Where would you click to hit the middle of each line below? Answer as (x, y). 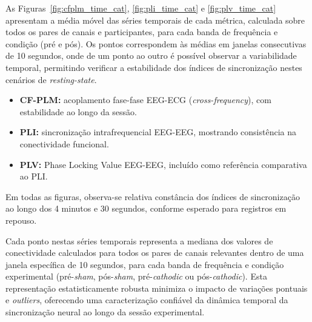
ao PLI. (34, 176)
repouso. (21, 220)
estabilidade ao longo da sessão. (78, 111)
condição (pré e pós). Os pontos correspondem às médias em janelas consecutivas (156, 43)
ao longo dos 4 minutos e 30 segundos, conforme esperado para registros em (146, 208)
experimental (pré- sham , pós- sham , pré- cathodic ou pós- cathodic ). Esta (136, 276)
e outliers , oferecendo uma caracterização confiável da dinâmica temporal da (147, 300)
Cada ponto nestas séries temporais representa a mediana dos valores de (139, 240)
